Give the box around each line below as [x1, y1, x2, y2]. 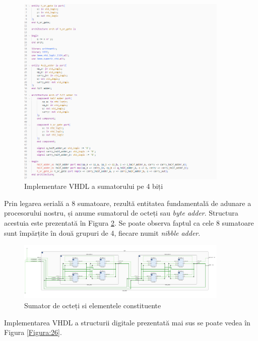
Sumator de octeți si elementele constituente [24, 300, 161, 310]
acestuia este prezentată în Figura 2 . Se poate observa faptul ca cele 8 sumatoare [4, 217, 254, 228]
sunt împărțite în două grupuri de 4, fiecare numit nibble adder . [4, 227, 201, 238]
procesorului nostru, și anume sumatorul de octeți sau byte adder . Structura [4, 208, 238, 218]
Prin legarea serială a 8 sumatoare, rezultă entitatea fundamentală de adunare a [4, 197, 251, 208]
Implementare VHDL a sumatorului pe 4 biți [24, 181, 163, 191]
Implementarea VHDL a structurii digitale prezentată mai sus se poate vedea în [4, 317, 250, 327]
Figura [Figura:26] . [4, 327, 62, 337]
